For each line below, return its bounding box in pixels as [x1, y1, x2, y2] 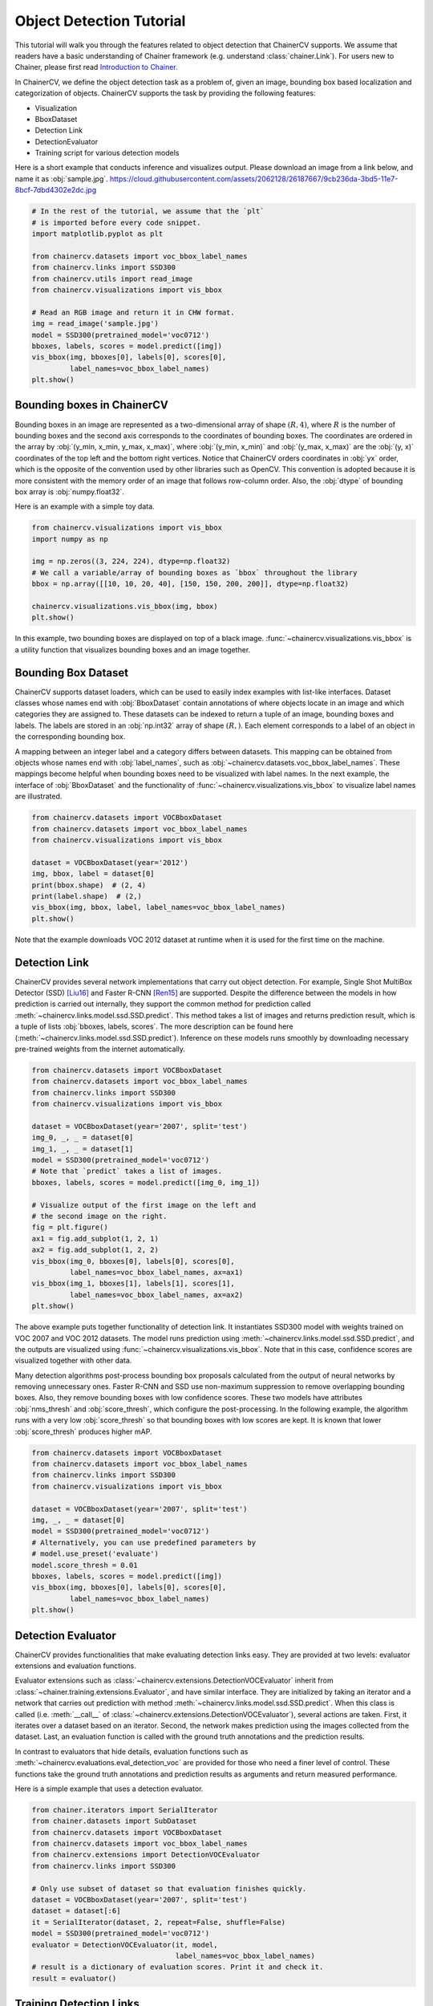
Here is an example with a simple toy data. [14, 501, 156, 511]
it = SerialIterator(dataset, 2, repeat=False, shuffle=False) [31, 1918, 286, 1927]
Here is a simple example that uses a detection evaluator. [14, 1784, 204, 1793]
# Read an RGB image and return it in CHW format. [31, 307, 236, 317]
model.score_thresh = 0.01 [31, 1561, 138, 1569]
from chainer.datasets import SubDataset [31, 1817, 197, 1825]
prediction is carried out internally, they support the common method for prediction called [14, 999, 311, 1009]
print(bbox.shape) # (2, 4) [31, 880, 147, 890]
